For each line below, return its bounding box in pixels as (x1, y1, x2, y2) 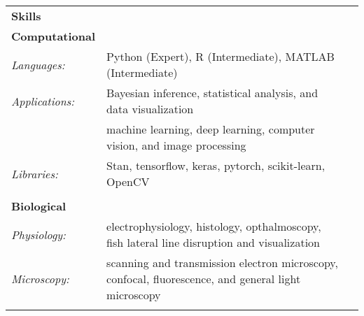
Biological (11, 198, 66, 214)
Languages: (11, 56, 65, 73)
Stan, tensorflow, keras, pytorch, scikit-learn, (106, 157, 325, 173)
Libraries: (11, 165, 58, 182)
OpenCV (106, 173, 150, 189)
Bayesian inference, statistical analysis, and (106, 85, 318, 101)
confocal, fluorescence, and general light (106, 271, 301, 287)
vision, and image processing (106, 137, 246, 153)
